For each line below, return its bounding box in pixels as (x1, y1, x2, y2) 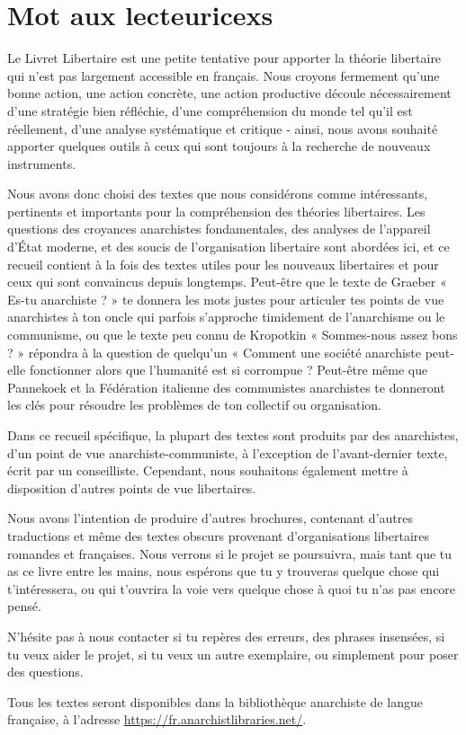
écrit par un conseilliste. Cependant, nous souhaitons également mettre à (7, 461, 408, 480)
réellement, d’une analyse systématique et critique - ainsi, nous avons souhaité (7, 119, 438, 137)
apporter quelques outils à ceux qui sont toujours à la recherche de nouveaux (7, 137, 431, 155)
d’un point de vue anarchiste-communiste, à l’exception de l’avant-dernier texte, (7, 443, 448, 462)
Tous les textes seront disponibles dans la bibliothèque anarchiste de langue (7, 692, 423, 711)
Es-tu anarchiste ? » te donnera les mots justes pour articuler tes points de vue (7, 289, 444, 308)
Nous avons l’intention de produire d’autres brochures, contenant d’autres (7, 509, 413, 527)
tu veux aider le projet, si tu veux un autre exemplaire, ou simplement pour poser (7, 644, 459, 663)
